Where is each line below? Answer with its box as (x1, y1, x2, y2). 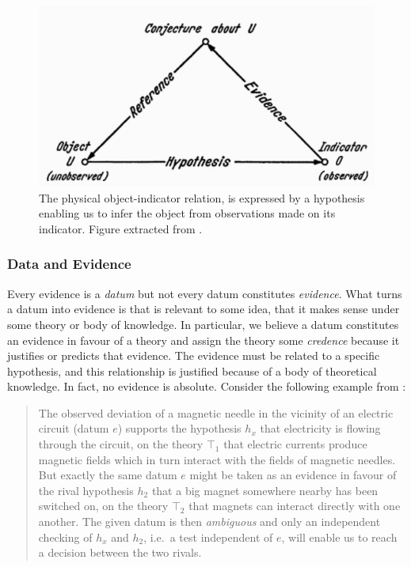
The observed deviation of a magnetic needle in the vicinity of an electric (38, 404, 394, 421)
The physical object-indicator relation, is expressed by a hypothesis (39, 189, 365, 206)
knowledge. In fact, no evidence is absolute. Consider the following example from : (7, 378, 406, 395)
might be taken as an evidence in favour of (189, 467, 397, 483)
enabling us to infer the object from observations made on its (39, 205, 336, 221)
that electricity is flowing (260, 420, 381, 437)
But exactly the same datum (38, 467, 177, 483)
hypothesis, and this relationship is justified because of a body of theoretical (7, 362, 377, 379)
